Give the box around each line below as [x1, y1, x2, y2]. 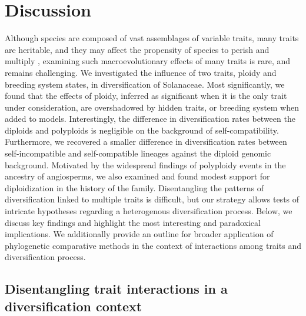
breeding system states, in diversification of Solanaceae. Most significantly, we [5, 78, 285, 90]
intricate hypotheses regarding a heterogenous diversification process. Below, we [5, 205, 292, 217]
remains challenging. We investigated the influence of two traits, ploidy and [5, 66, 277, 78]
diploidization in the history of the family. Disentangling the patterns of [5, 181, 264, 194]
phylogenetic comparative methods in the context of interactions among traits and [5, 239, 301, 251]
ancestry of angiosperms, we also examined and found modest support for [5, 170, 270, 182]
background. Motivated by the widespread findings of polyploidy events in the [5, 158, 286, 171]
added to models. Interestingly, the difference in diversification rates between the [5, 112, 295, 125]
